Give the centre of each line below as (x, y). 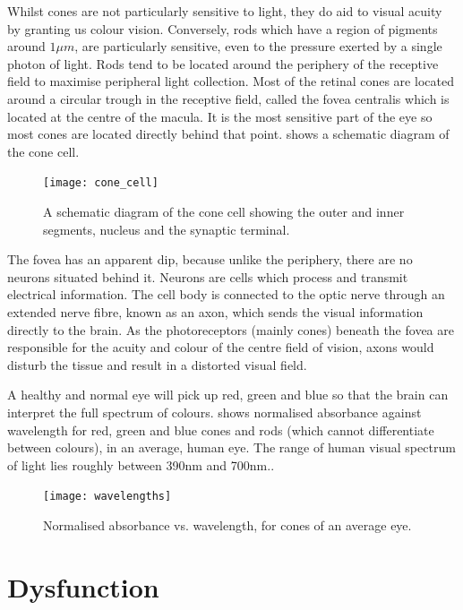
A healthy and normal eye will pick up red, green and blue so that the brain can (228, 395)
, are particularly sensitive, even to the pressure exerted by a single (258, 46)
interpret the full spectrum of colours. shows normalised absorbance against (214, 412)
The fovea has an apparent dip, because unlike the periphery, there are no (210, 259)
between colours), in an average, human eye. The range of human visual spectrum (231, 447)
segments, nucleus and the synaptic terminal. (167, 229)
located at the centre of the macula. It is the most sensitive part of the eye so (220, 116)
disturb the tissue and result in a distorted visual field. (157, 364)
